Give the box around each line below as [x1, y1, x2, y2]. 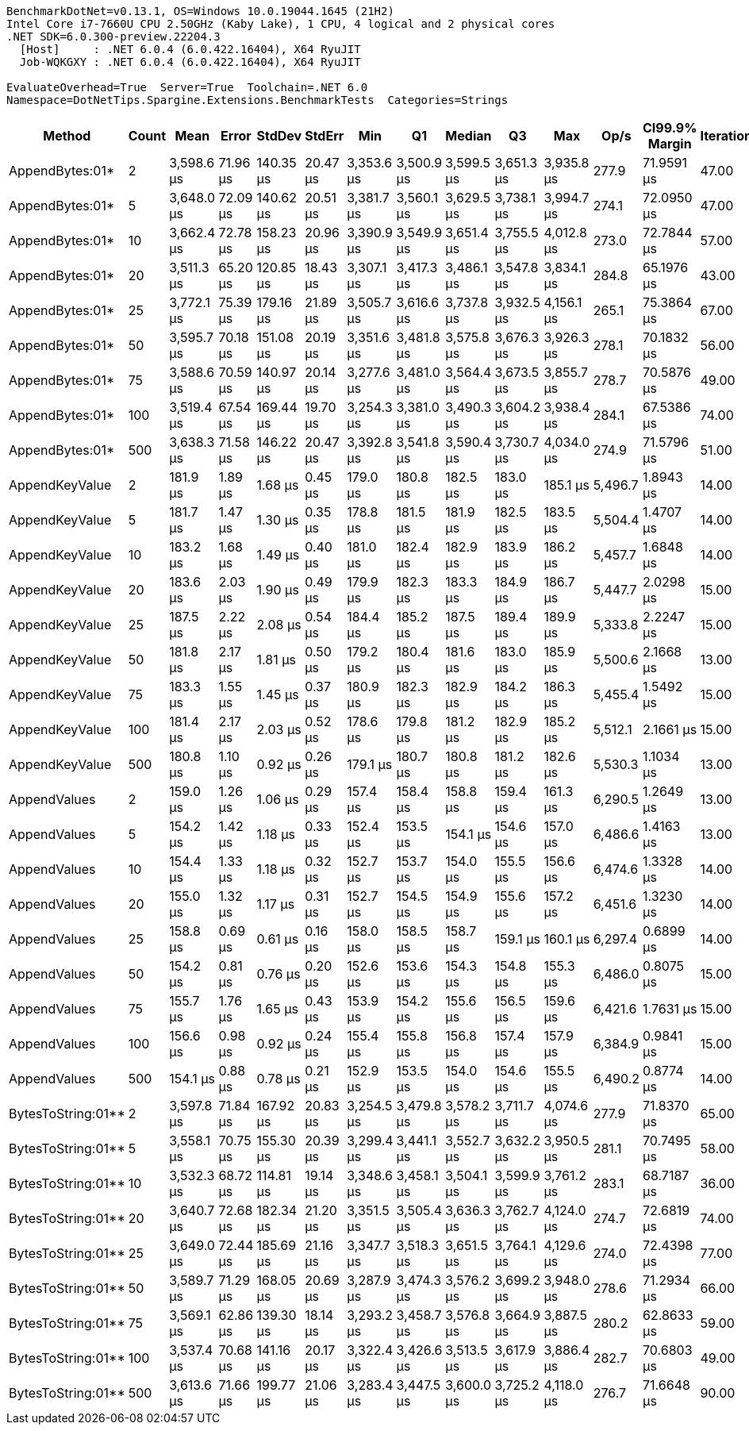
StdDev [256, 128, 302, 144]
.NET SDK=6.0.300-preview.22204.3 [6, 30, 221, 43]
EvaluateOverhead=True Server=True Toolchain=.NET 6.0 [6, 81, 368, 94]
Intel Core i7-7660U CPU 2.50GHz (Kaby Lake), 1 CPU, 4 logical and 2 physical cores [6, 17, 555, 30]
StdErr [305, 128, 344, 144]
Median [445, 128, 492, 144]
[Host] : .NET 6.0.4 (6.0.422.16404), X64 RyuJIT [19, 43, 361, 56]
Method [43, 128, 91, 144]
